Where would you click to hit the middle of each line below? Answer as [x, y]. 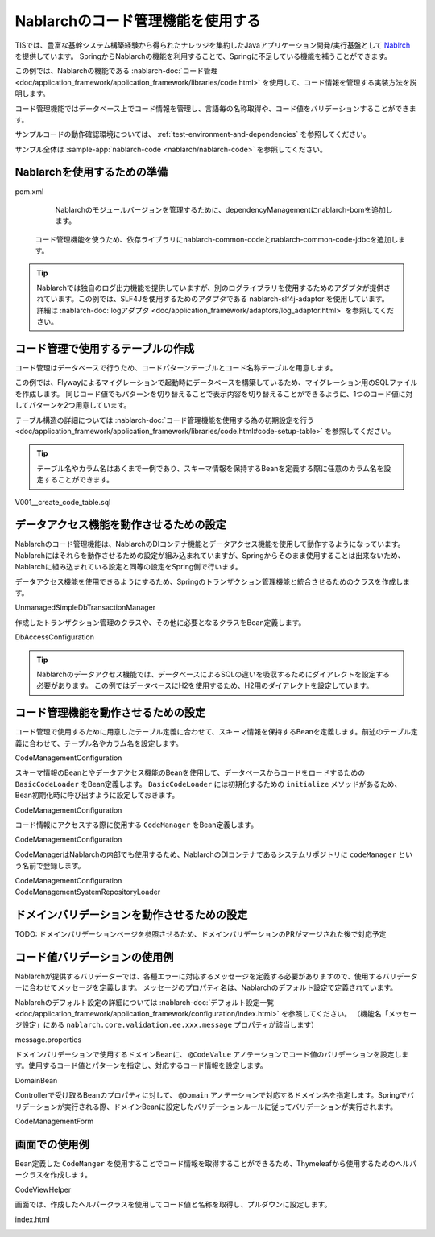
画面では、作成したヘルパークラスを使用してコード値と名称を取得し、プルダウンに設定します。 [173, 1205]
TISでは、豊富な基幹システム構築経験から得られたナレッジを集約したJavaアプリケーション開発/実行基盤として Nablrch [213, 45]
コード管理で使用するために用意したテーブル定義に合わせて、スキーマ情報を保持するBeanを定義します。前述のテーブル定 [216, 732]
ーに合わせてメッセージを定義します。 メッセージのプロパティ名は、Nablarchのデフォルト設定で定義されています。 [206, 987]
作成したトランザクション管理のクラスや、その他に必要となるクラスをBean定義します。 [160, 622]
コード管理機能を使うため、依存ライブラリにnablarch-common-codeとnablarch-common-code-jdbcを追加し [217, 239]
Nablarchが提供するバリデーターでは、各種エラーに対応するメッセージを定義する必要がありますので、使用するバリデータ [216, 976]
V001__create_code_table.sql [63, 502]
